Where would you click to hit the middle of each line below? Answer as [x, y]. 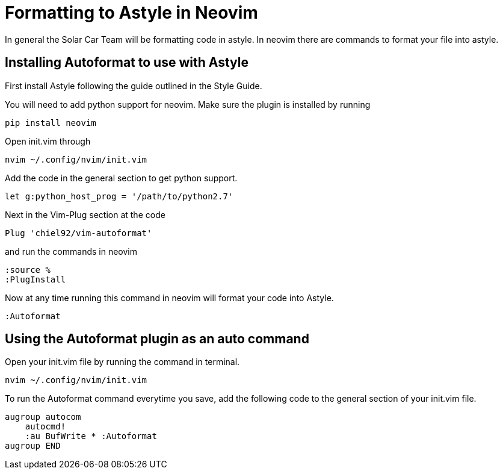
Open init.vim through [48, 141]
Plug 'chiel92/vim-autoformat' [79, 233]
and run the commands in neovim [71, 251]
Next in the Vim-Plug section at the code [85, 214]
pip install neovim [51, 123]
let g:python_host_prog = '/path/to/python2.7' [119, 196]
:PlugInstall [35, 279]
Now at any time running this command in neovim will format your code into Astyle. [169, 298]
